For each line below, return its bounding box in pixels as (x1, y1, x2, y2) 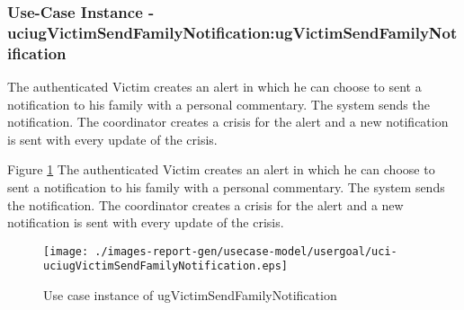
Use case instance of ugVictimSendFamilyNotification (43, 286, 337, 305)
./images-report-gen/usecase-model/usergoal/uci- (94, 244, 397, 258)
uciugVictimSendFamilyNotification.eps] (43, 260, 289, 273)
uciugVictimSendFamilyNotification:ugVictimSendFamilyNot (7, 21, 458, 43)
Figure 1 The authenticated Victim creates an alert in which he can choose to (7, 160, 435, 179)
